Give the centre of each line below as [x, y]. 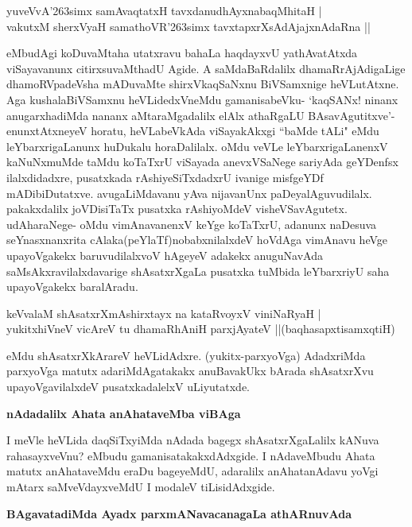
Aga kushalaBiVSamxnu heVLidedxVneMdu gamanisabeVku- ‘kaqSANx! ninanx [202, 99]
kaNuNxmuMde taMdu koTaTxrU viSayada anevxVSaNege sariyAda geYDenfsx [202, 162]
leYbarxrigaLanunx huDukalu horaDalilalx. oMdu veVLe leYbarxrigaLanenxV [197, 146]
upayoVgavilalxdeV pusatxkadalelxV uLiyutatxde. [128, 387]
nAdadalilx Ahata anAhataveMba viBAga [124, 413]
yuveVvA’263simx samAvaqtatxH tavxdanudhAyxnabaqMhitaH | [164, 10]
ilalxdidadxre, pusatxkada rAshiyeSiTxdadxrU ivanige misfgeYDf [165, 177]
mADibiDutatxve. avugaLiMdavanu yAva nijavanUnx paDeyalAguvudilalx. [189, 193]
